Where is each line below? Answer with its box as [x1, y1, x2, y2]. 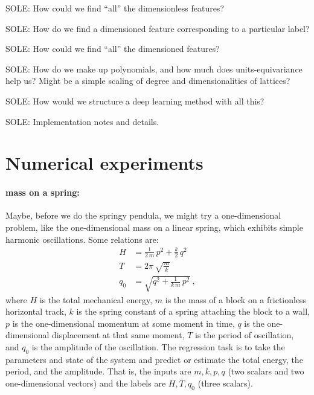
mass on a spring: [5, 186, 80, 199]
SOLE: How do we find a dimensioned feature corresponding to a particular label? [5, 22, 310, 34]
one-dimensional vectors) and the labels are [5, 377, 166, 389]
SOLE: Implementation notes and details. [5, 115, 159, 127]
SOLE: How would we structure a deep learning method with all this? [5, 94, 264, 107]
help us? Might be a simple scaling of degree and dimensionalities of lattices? [5, 74, 290, 87]
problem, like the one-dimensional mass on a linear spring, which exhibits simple [5, 220, 303, 233]
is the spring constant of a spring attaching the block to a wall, [76, 305, 310, 318]
